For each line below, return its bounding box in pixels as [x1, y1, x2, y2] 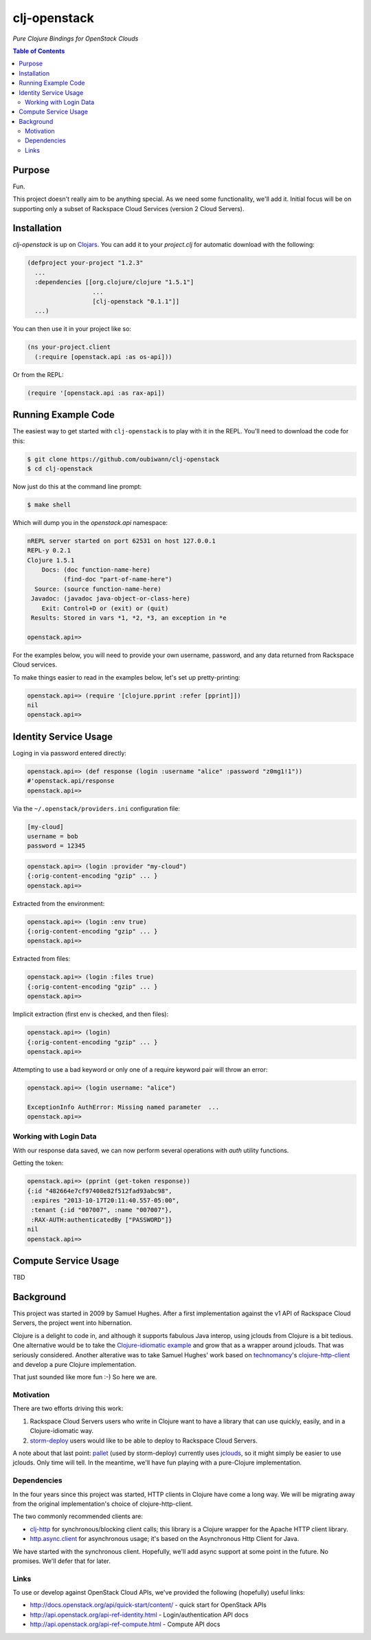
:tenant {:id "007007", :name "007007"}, [31, 1206, 172, 1214]
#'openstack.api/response [27, 777, 115, 785]
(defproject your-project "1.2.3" [27, 259, 144, 267]
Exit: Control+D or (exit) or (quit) [41, 604, 169, 612]
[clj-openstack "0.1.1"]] [92, 297, 180, 305]
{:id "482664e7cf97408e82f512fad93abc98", [27, 1187, 172, 1195]
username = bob [27, 832, 78, 840]
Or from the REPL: [12, 370, 65, 378]
